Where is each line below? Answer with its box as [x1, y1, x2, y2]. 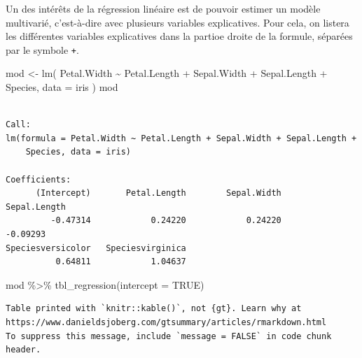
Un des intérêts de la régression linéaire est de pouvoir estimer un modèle [6, 1, 321, 15]
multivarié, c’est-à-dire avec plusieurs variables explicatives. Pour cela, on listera [6, 15, 349, 29]
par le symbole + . [6, 42, 79, 57]
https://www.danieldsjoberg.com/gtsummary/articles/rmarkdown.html [6, 317, 327, 327]
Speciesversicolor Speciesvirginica [6, 243, 186, 253]
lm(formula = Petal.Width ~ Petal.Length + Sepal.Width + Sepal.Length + [6, 133, 357, 143]
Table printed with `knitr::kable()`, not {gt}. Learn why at [6, 303, 302, 314]
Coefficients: [6, 174, 71, 185]
